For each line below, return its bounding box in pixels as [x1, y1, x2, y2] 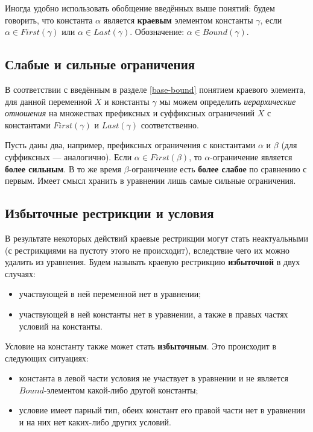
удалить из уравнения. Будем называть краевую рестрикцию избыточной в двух [5, 255, 300, 268]
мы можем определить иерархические [159, 95, 296, 107]
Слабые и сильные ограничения [5, 55, 195, 74]
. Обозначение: [130, 25, 185, 38]
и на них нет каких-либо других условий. [19, 416, 171, 428]
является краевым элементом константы [103, 13, 253, 26]
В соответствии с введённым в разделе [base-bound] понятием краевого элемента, [5, 83, 306, 95]
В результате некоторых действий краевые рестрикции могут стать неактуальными [5, 231, 308, 244]
